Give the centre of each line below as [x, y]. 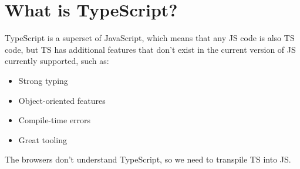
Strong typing [43, 80]
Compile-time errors [55, 120]
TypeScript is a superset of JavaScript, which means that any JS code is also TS [150, 38]
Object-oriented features [62, 100]
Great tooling [43, 139]
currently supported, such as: [57, 61]
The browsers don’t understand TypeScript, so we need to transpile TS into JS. [148, 159]
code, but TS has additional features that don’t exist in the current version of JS [150, 49]
